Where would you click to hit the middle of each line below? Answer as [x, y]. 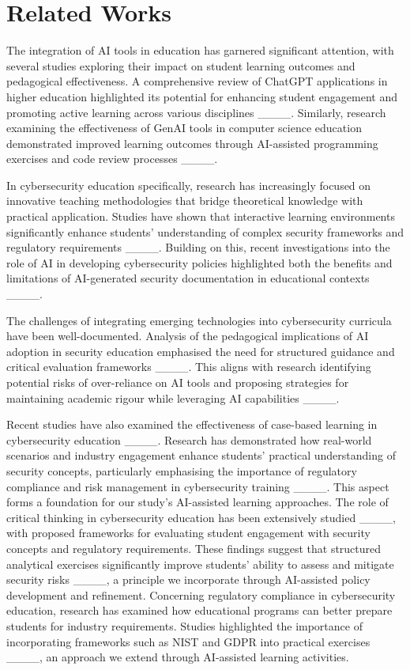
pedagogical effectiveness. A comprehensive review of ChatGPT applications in [197, 81]
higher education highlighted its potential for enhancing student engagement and [202, 96]
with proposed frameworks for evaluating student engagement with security [188, 533]
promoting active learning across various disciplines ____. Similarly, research [196, 112]
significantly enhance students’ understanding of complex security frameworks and [205, 231]
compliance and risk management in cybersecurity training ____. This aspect [198, 486]
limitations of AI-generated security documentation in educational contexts [188, 278]
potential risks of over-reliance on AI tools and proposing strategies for [178, 382]
